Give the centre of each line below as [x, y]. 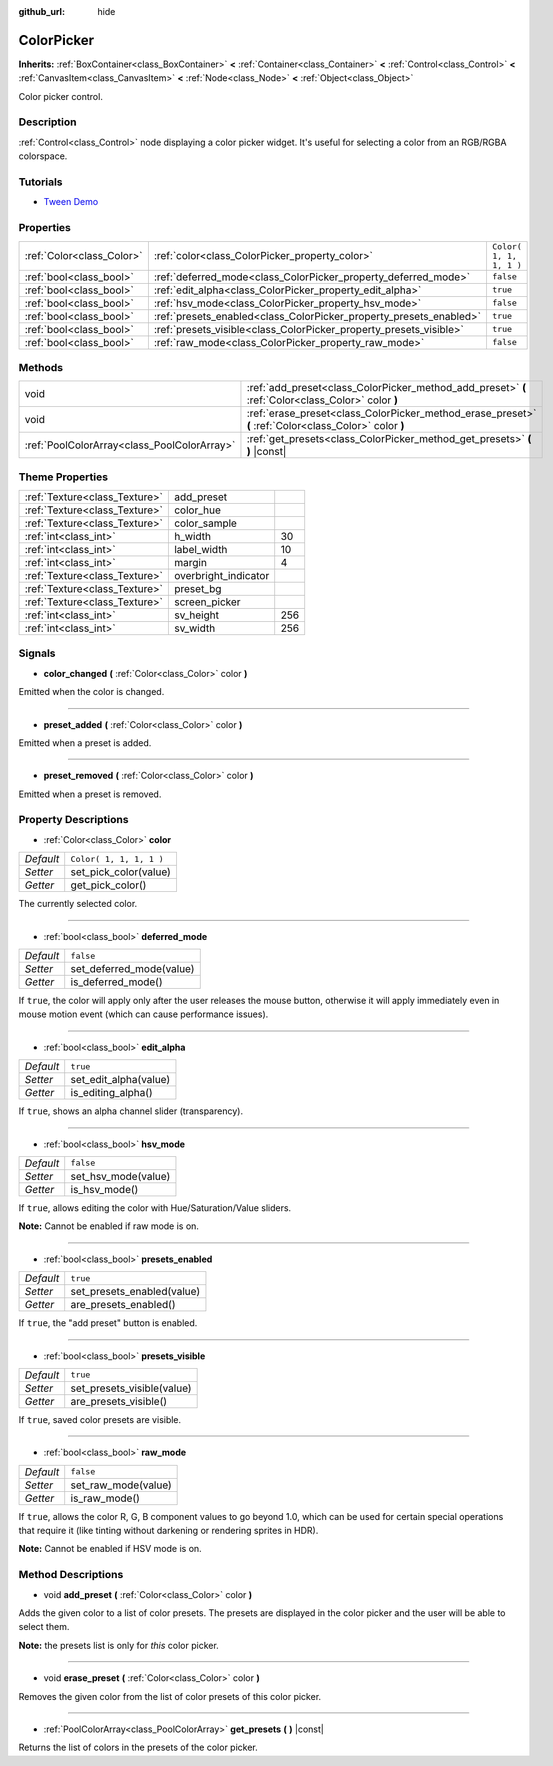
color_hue [197, 510]
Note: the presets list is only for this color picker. [118, 1645]
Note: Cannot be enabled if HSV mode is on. [110, 1549]
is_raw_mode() [105, 1498]
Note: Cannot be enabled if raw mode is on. [109, 1226]
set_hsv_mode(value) [120, 1176]
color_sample [205, 523]
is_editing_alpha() [112, 1093]
